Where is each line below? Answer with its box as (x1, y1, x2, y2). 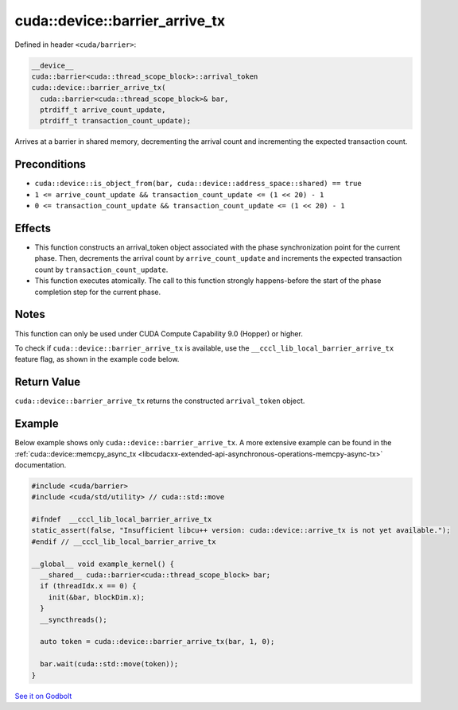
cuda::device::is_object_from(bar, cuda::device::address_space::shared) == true (34, 179, 362, 188)
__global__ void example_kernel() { (31, 559, 175, 568)
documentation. (14, 460, 67, 469)
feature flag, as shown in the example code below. (14, 355, 180, 364)
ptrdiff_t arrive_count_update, (40, 106, 166, 114)
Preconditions (14, 157, 87, 171)
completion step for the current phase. (34, 287, 161, 297)
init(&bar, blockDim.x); (48, 592, 146, 602)
